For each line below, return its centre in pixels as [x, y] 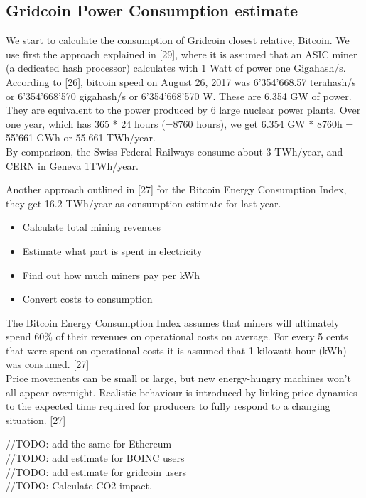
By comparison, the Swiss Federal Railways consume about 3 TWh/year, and [174, 151]
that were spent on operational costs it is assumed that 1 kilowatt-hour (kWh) [176, 350]
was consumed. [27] [48, 364]
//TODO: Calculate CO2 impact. [79, 486]
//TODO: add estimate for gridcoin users [96, 471]
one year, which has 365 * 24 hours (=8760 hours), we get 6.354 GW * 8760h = [180, 123]
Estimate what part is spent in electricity [112, 250]
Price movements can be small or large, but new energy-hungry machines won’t [178, 378]
